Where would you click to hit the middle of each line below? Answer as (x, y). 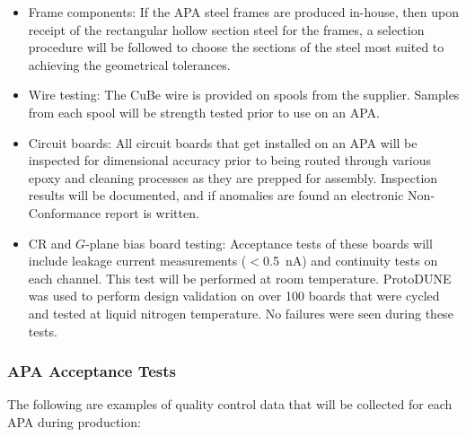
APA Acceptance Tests (92, 371)
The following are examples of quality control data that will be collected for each (230, 404)
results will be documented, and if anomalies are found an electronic (216, 195)
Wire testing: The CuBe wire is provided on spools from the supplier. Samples (244, 95)
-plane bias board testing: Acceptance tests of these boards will (259, 243)
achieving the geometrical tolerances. (129, 64)
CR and (50, 243)
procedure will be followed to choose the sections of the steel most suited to (236, 47)
